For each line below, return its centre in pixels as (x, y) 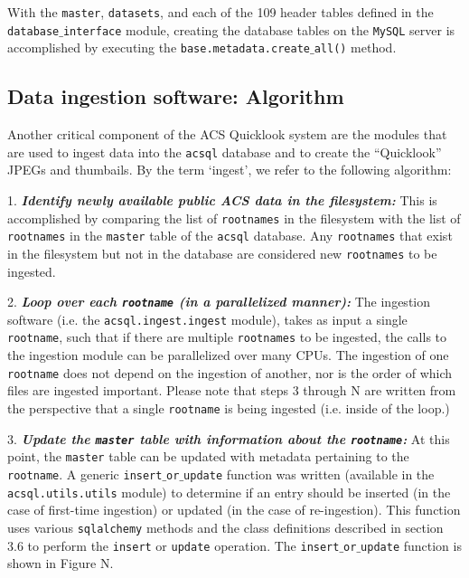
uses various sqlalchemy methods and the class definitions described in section (225, 527)
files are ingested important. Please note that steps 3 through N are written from (232, 390)
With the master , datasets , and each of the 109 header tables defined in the (220, 12)
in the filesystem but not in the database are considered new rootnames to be (222, 253)
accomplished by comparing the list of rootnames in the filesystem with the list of (234, 218)
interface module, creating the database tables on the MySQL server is (259, 29)
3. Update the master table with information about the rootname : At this (229, 438)
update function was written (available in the (309, 474)
